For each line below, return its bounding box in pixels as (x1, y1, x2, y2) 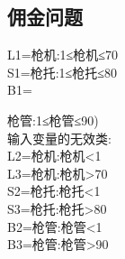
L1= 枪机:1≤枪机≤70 (7, 45, 118, 64)
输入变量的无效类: (7, 128, 112, 147)
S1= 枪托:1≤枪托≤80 (7, 62, 117, 81)
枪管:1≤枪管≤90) (7, 110, 99, 129)
